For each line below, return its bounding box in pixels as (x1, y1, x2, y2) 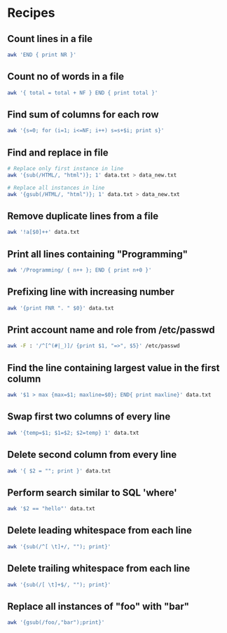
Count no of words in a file (7, 71, 125, 83)
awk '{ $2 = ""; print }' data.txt (7, 467, 111, 474)
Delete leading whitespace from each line (7, 524, 193, 536)
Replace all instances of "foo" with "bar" (7, 600, 190, 612)
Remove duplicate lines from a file (7, 210, 159, 222)
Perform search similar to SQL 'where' (7, 487, 177, 499)
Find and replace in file (7, 146, 109, 158)
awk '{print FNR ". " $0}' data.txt (7, 305, 114, 312)
